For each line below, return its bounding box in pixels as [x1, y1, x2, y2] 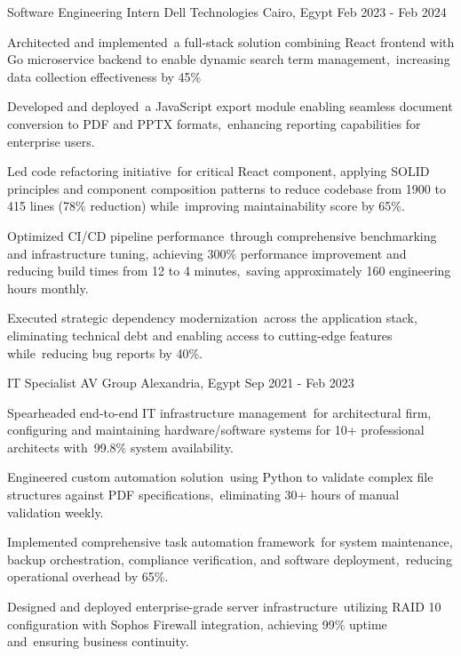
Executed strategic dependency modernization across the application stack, [7, 308, 417, 327]
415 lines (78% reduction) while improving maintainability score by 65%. [7, 196, 405, 215]
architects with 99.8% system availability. [7, 437, 234, 456]
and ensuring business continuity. [7, 632, 189, 651]
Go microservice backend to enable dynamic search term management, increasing [7, 50, 450, 68]
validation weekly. [7, 502, 104, 521]
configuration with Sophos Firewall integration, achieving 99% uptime [7, 614, 387, 633]
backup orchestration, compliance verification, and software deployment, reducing [7, 549, 452, 568]
